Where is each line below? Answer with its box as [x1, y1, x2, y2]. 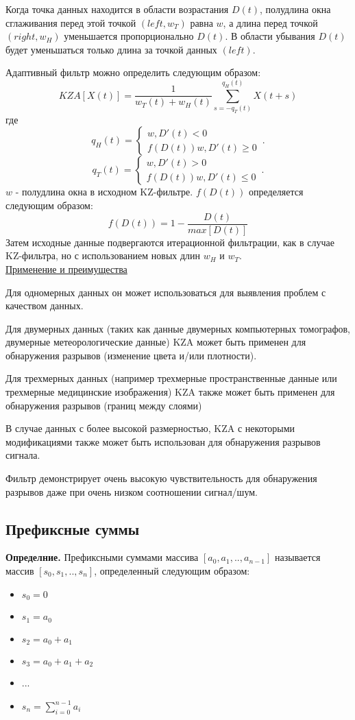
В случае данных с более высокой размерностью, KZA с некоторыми [5, 421, 295, 435]
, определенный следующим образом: [94, 564, 250, 578]
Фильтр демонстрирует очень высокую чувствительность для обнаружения [5, 471, 317, 485]
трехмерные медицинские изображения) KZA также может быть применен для [5, 385, 335, 399]
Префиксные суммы [5, 518, 140, 539]
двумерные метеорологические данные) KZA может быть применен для [5, 335, 306, 349]
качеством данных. [5, 298, 84, 313]
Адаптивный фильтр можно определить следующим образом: [5, 65, 261, 80]
